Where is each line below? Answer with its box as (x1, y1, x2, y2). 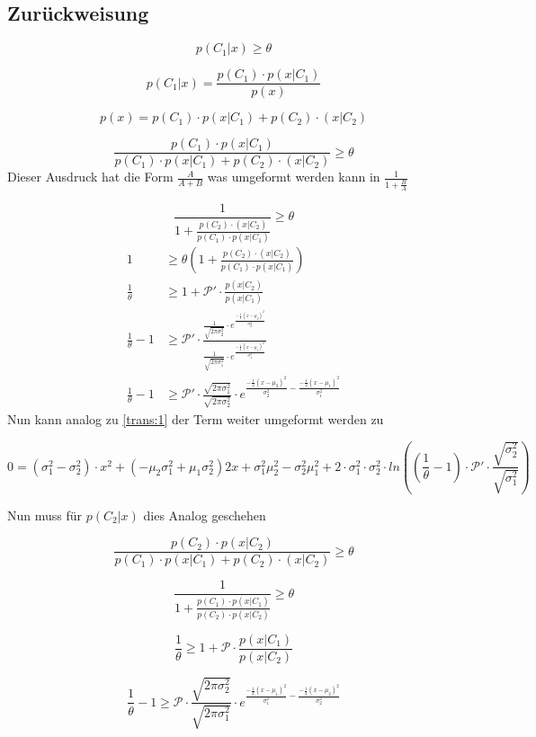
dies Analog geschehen (143, 505, 266, 524)
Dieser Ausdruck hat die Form (7, 167, 174, 186)
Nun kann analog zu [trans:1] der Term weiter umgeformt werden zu (7, 410, 384, 429)
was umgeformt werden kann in (207, 167, 380, 186)
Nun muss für (7, 505, 83, 524)
